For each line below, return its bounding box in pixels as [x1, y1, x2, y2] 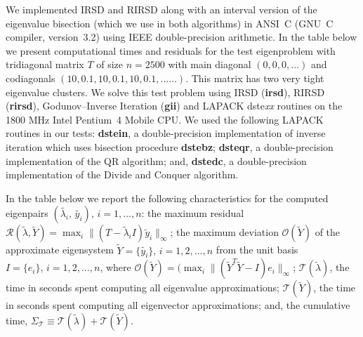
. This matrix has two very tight [185, 70, 324, 85]
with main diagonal [168, 57, 251, 72]
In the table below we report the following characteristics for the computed [6, 190, 329, 205]
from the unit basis [216, 242, 298, 257]
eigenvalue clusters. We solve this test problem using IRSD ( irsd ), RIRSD [6, 84, 325, 99]
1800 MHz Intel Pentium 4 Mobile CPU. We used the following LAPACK [6, 112, 324, 126]
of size [96, 57, 124, 72]
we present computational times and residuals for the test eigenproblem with [6, 43, 336, 58]
